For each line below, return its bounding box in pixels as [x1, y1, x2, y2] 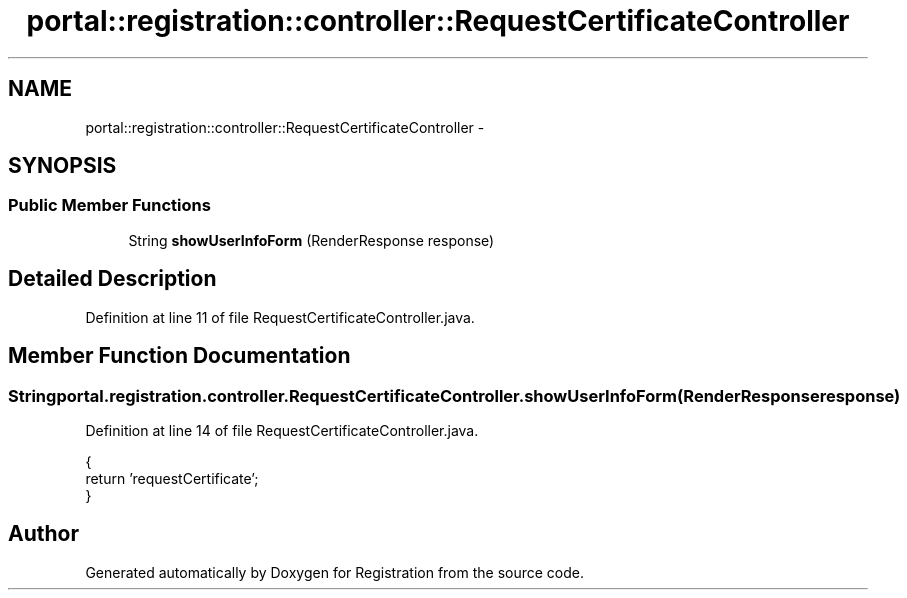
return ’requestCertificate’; [85, 469, 259, 487]
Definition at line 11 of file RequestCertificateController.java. [85, 308, 475, 326]
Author [8, 521, 79, 547]
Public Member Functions [8, 195, 211, 216]
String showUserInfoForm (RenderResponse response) [128, 231, 495, 249]
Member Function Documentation [8, 343, 351, 369]
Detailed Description [8, 266, 217, 292]
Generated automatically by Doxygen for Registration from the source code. [85, 563, 585, 581]
